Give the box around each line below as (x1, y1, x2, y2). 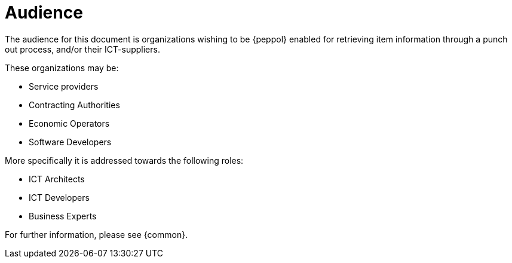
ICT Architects (29, 173, 85, 184)
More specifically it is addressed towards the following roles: (5, 155, 244, 166)
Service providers (29, 81, 99, 91)
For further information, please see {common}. (5, 229, 188, 240)
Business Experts (29, 210, 97, 221)
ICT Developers (29, 192, 90, 203)
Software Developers (29, 136, 112, 147)
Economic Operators (29, 118, 110, 129)
